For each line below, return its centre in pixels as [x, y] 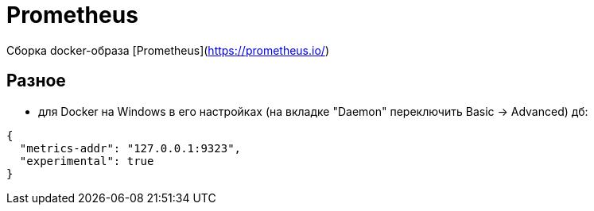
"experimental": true [87, 161]
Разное [36, 81]
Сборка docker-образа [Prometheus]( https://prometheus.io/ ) [168, 50]
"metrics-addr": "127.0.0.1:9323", [130, 148]
